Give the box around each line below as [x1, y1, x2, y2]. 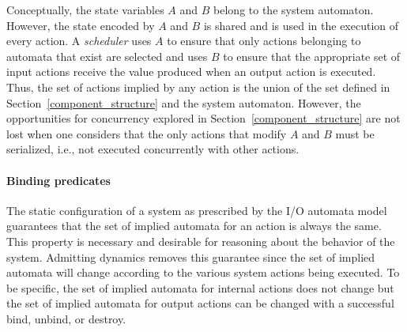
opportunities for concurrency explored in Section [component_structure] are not [6, 110, 401, 126]
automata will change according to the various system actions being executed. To [6, 264, 400, 281]
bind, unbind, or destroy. [6, 310, 126, 326]
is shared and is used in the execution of [203, 17, 399, 33]
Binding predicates [6, 172, 111, 188]
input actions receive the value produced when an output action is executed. [6, 63, 376, 80]
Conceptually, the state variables [6, 2, 164, 17]
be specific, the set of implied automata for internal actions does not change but [6, 279, 394, 296]
